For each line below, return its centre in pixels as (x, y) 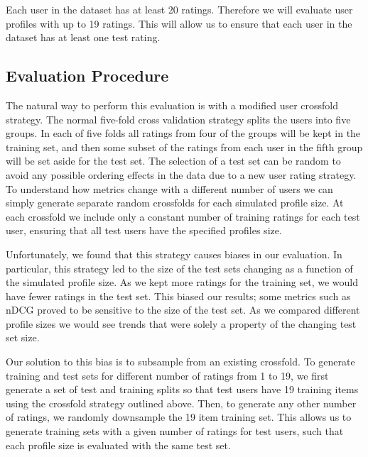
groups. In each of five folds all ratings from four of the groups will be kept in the (183, 133)
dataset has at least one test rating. (83, 37)
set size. (23, 337)
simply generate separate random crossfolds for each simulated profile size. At (175, 203)
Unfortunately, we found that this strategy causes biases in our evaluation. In (174, 254)
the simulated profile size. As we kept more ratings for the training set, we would (182, 282)
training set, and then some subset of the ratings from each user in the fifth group (184, 147)
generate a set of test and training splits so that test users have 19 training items (182, 389)
